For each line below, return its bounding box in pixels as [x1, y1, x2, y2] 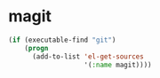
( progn [24, 43, 49, 52]
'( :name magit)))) [84, 60, 152, 69]
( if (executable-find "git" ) [8, 35, 116, 44]
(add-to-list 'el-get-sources [31, 51, 144, 61]
